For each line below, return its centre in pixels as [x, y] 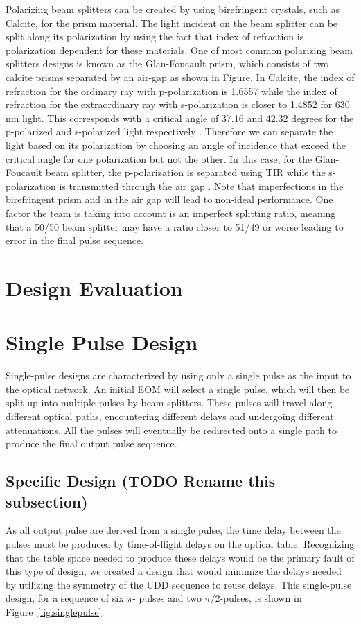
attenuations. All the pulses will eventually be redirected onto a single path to [171, 430]
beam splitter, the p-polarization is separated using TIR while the [185, 172]
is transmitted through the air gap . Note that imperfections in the [201, 185]
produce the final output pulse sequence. [91, 443]
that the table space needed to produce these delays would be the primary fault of [180, 557]
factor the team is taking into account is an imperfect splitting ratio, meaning [171, 213]
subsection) [47, 501]
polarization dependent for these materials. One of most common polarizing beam [179, 50]
